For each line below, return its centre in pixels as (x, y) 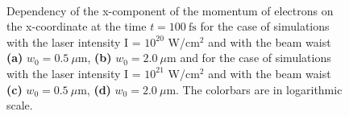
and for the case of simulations (256, 58)
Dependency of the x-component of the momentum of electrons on (170, 10)
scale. (20, 105)
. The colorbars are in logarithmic (259, 89)
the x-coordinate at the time (77, 26)
